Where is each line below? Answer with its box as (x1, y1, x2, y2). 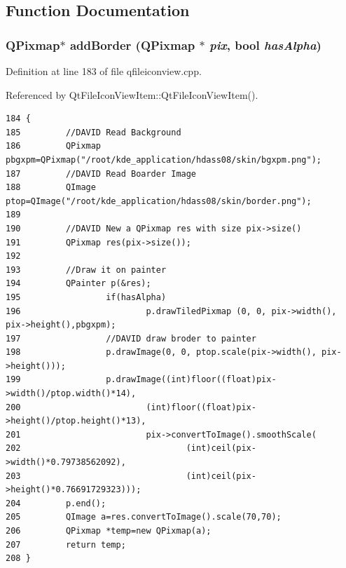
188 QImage (6, 182, 96, 193)
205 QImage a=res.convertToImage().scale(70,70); (6, 512, 282, 522)
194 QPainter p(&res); (6, 278, 151, 289)
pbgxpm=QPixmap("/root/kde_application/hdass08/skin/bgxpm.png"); (6, 154, 322, 165)
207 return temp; (6, 539, 126, 550)
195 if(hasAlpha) (6, 292, 167, 302)
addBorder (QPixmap (69, 36, 195, 53)
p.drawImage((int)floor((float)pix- (106, 374, 277, 385)
